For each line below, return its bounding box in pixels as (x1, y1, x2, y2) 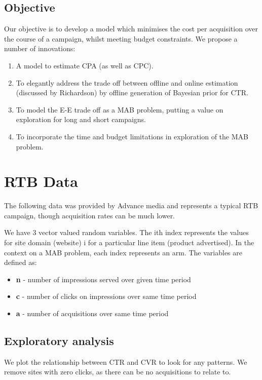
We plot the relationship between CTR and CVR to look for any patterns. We (4, 356, 247, 367)
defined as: (4, 257, 37, 268)
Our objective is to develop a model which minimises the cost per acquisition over (4, 23, 258, 34)
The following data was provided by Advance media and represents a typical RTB (4, 200, 258, 211)
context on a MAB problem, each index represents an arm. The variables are (4, 247, 243, 257)
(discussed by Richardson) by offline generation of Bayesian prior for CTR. (16, 87, 248, 98)
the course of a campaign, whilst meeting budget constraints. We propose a (4, 33, 238, 44)
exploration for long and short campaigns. (16, 114, 146, 125)
